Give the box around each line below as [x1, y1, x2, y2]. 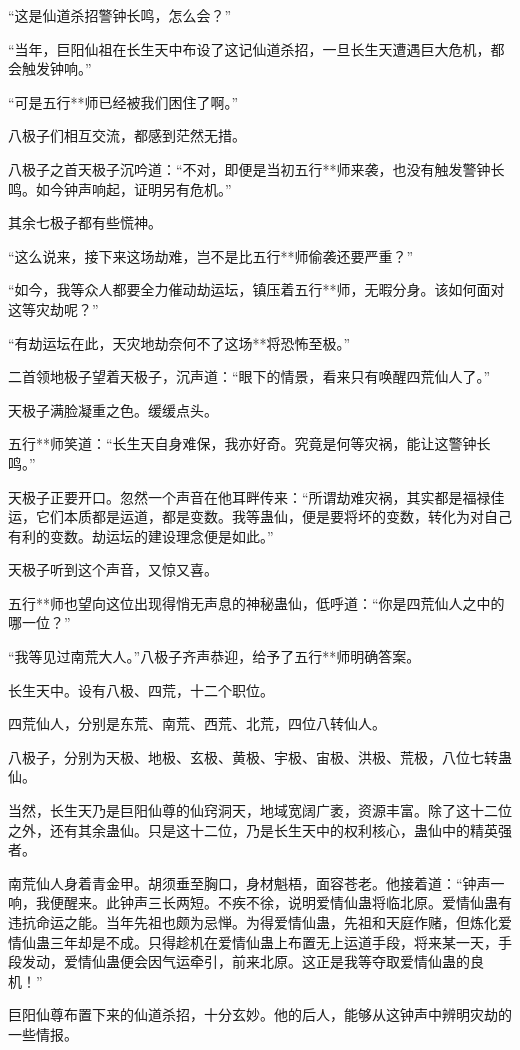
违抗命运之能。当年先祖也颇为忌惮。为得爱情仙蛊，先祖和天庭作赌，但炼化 [8, 912, 498, 932]
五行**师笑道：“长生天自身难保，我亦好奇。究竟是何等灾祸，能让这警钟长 [8, 433, 491, 454]
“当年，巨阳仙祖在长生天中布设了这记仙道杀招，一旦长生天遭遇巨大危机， [8, 38, 491, 59]
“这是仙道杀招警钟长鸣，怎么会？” [8, 5, 232, 25]
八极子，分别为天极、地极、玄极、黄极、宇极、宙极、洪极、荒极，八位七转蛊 [8, 746, 512, 767]
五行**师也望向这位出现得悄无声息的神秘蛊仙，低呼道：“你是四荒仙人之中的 [8, 592, 505, 613]
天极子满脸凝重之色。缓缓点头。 [8, 399, 218, 420]
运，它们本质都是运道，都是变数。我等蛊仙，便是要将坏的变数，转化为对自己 [8, 506, 512, 527]
